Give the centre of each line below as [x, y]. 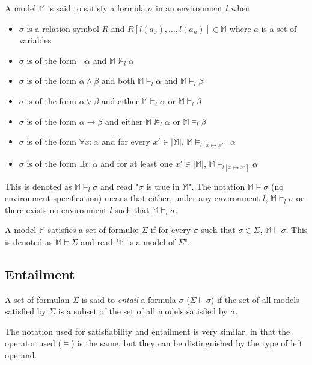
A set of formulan [37, 299]
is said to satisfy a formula [96, 8]
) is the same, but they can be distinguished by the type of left [187, 343]
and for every [126, 141]
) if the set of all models [255, 299]
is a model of [151, 241]
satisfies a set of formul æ [93, 230]
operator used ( [33, 343]
